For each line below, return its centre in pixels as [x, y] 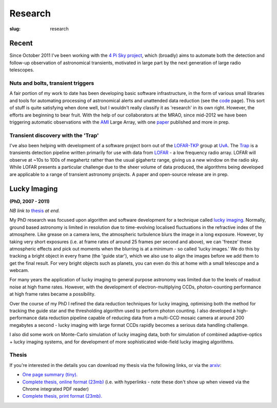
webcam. [19, 270]
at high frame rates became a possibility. [53, 294]
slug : [15, 29]
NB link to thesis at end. [35, 210]
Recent [21, 43]
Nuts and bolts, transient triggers [52, 83]
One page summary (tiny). [50, 375]
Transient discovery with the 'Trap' [54, 135]
